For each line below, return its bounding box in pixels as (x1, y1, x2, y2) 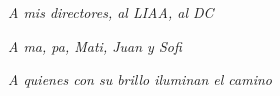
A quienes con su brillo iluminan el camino (8, 69, 272, 90)
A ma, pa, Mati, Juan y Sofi (8, 35, 182, 56)
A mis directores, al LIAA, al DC (8, 2, 214, 22)
